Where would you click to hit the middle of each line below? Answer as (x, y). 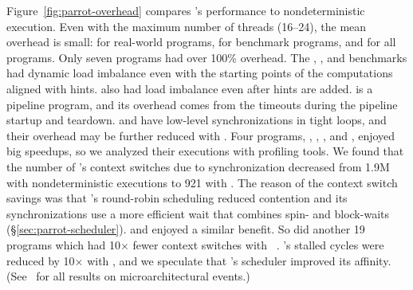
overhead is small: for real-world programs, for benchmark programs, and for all (201, 42)
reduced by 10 (41, 260)
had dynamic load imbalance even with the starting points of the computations (200, 73)
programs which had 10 (63, 244)
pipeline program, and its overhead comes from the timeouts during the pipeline (202, 104)
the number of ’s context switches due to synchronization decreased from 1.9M (198, 166)
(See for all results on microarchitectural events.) (128, 276)
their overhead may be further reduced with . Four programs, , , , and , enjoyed (201, 135)
